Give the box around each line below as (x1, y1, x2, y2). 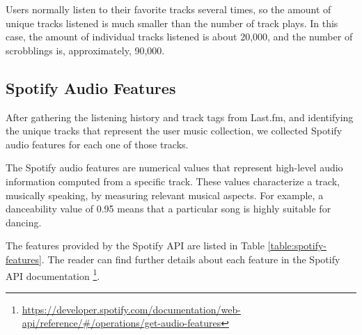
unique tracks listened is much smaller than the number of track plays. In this (6, 15, 338, 30)
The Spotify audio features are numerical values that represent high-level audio (6, 160, 343, 175)
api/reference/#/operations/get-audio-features (22, 315, 221, 330)
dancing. (6, 215, 42, 229)
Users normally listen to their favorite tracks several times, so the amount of (6, 2, 331, 16)
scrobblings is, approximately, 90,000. (6, 42, 165, 57)
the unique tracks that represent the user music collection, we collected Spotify (6, 123, 343, 138)
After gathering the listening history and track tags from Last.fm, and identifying (6, 109, 354, 124)
